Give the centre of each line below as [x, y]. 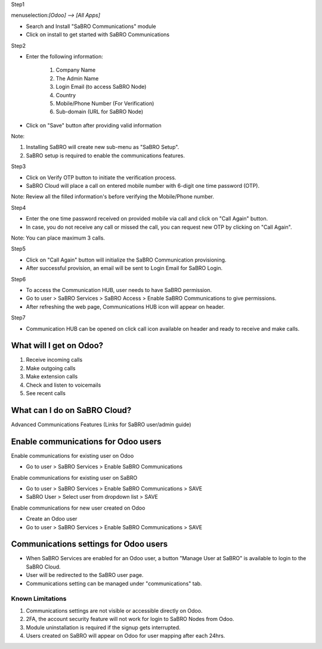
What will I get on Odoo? [57, 346]
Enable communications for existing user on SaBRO [74, 477]
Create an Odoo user [52, 519]
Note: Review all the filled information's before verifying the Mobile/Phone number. [113, 197]
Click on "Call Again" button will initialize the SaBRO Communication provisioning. [126, 260]
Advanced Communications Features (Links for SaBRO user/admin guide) [101, 424]
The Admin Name [77, 78]
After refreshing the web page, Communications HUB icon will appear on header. [125, 306]
